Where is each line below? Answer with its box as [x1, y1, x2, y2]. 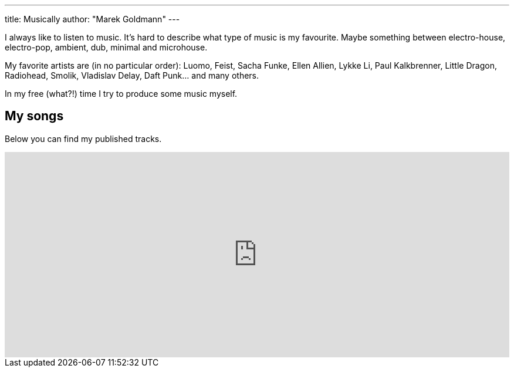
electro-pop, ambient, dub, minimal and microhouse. [5, 42, 208, 52]
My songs [5, 109, 64, 124]
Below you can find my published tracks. [5, 133, 162, 144]
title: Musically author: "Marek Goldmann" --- [5, 14, 180, 24]
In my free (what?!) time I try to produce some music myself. [5, 89, 238, 99]
